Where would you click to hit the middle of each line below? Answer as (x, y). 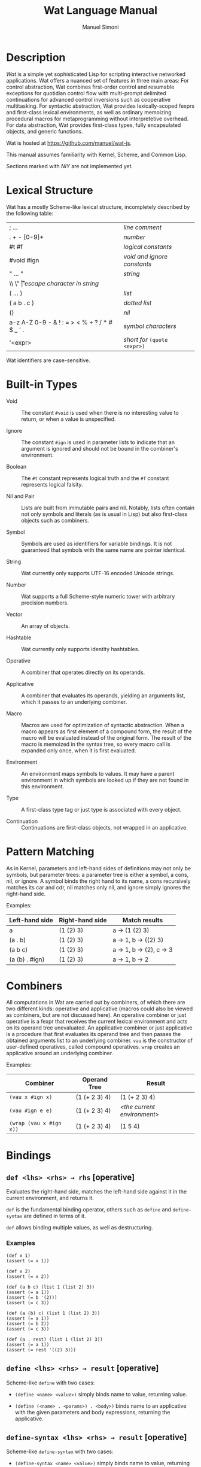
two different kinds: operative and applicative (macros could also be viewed (100, 1009)
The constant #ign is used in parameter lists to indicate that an (98, 442)
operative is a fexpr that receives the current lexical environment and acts (97, 1022)
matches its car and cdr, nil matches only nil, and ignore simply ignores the (98, 887)
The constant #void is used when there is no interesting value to (100, 412)
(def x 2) (19, 1271)
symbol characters (150, 326)
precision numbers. (45, 603)
